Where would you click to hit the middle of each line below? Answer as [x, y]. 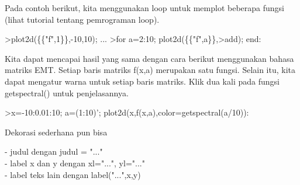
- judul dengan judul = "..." [54, 151]
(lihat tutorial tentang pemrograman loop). [82, 19]
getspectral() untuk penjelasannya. [67, 92]
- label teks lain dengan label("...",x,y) [73, 174]
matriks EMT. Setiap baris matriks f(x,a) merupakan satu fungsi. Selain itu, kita [150, 70]
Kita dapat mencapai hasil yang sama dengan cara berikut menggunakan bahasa [149, 58]
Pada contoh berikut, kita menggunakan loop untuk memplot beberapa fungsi [144, 8]
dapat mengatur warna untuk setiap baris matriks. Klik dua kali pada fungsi [142, 81]
